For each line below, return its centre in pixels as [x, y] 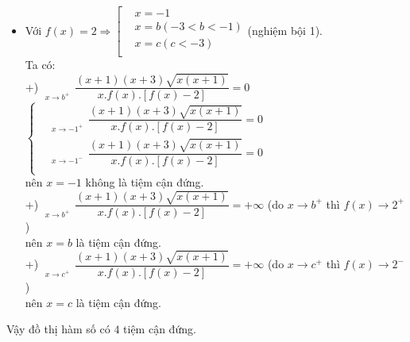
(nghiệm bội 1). [285, 30]
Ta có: [40, 65]
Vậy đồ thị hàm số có [58, 329]
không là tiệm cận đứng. [145, 182]
